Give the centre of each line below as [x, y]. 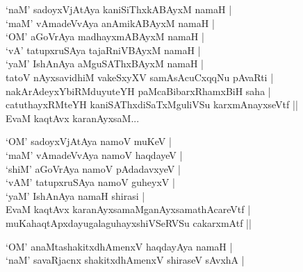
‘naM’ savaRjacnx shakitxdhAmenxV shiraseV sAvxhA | [125, 260]
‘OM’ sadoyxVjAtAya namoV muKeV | [89, 141]
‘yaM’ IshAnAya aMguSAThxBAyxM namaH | [105, 63]
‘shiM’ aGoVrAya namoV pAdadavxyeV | [93, 168]
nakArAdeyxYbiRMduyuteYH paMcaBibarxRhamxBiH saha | [138, 91]
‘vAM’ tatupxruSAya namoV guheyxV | [90, 182]
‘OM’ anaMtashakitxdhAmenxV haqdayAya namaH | [119, 246]
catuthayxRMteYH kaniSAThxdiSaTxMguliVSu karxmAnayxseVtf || [152, 104]
